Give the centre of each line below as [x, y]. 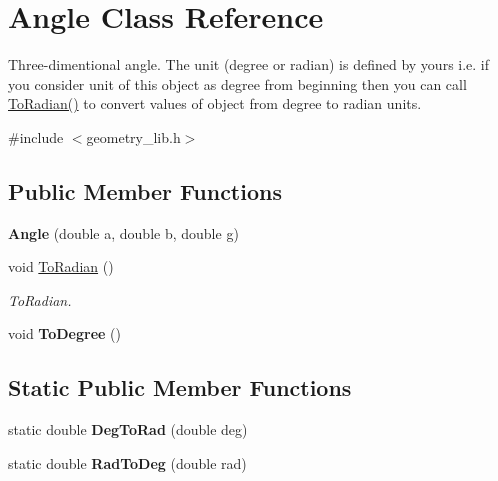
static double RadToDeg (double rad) [127, 462]
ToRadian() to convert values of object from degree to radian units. [215, 103]
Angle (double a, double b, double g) [123, 232]
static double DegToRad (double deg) [128, 429]
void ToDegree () [64, 333]
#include [36, 136]
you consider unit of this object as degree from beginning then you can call [237, 83]
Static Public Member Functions [180, 387]
